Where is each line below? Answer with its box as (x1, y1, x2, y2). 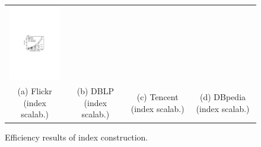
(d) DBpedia (200, 91, 246, 103)
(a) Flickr (17, 85, 52, 97)
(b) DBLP (77, 85, 114, 97)
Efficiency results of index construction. (5, 130, 148, 143)
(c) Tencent (136, 91, 179, 103)
